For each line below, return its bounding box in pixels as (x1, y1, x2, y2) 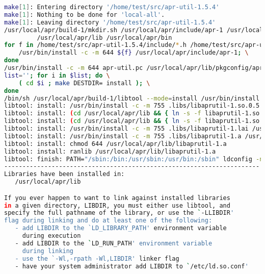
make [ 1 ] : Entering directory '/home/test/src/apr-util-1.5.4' (4, 4, 220, 11)
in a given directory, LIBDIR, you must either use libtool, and (4, 202, 230, 209)
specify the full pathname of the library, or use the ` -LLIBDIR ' (4, 209, 234, 217)
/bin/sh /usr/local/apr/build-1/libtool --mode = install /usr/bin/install (4, 94, 260, 102)
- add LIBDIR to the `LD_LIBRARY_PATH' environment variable (15, 225, 227, 232)
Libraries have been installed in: (4, 170, 125, 178)
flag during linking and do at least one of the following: (4, 217, 213, 225)
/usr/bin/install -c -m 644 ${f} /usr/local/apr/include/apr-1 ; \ (18, 49, 249, 57)
